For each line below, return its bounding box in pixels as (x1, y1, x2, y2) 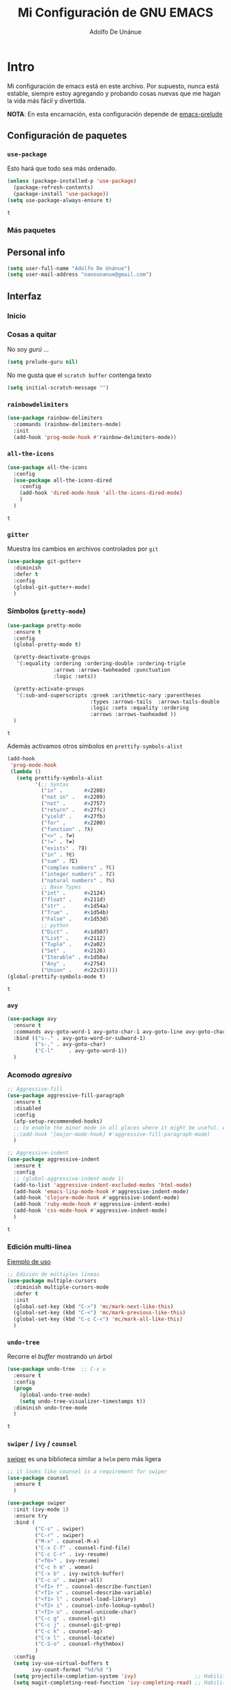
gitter (7, 531, 30, 538)
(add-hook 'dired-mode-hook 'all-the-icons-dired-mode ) (19, 489, 184, 497)
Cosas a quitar (7, 329, 57, 339)
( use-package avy (7, 1015, 57, 1022)
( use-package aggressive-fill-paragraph (7, 1092, 125, 1099)
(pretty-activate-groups (13, 685, 85, 692)
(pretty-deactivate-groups (13, 653, 91, 661)
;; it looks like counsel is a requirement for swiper (7, 1468, 168, 1475)
